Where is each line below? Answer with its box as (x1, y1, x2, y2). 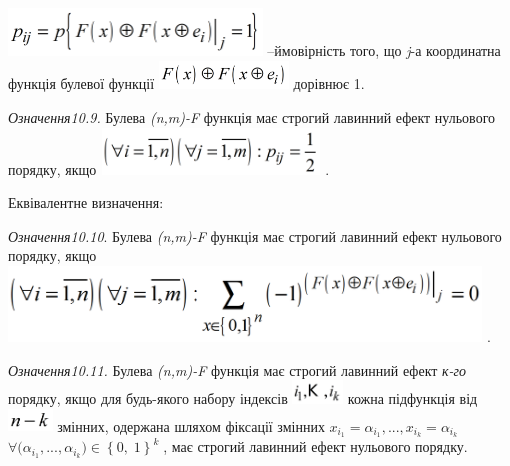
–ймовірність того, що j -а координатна (267, 39, 501, 60)
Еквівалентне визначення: (8, 192, 164, 213)
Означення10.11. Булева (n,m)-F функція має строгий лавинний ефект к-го (8, 359, 467, 380)
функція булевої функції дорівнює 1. (8, 73, 365, 94)
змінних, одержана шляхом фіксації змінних (57, 415, 325, 436)
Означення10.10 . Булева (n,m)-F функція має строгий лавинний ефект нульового (8, 225, 502, 246)
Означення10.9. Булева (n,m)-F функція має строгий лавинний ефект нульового (8, 107, 496, 128)
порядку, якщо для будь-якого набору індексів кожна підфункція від (8, 388, 478, 409)
